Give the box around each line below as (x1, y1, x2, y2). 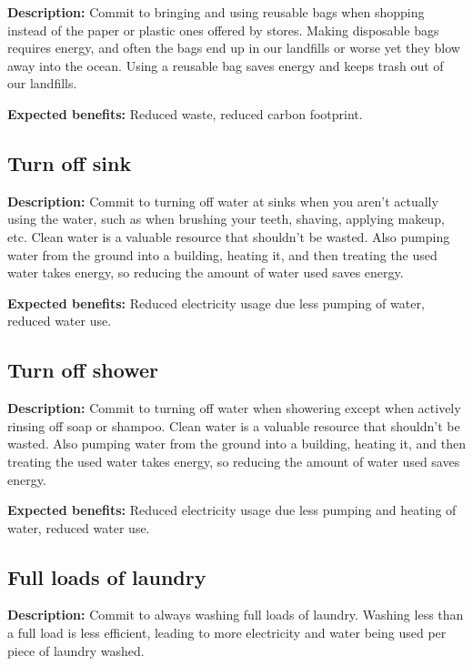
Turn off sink (7, 148, 132, 177)
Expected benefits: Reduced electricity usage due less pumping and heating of (7, 500, 457, 520)
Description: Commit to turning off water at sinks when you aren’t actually (7, 191, 438, 210)
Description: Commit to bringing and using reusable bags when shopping (7, 3, 425, 21)
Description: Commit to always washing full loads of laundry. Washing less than (7, 605, 464, 624)
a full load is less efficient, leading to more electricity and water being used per (7, 623, 447, 642)
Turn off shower (7, 356, 158, 384)
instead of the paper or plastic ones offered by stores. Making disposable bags (7, 20, 439, 39)
